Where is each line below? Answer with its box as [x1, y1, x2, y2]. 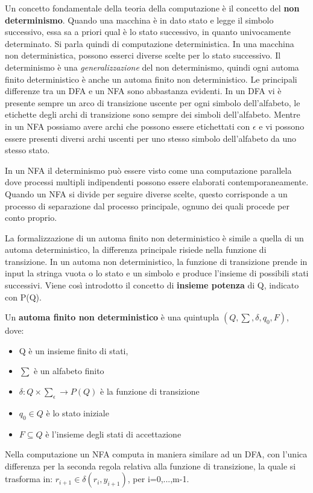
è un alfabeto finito [33, 364, 104, 377]
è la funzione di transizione [100, 385, 200, 398]
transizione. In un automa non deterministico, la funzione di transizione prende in [5, 255, 308, 267]
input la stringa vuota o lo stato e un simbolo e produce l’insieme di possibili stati [5, 267, 309, 279]
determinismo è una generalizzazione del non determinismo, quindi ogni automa [5, 60, 299, 73]
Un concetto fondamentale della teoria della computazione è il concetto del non [5, 2, 300, 14]
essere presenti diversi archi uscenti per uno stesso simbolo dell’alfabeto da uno [5, 132, 297, 144]
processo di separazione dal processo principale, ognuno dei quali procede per [5, 199, 289, 212]
